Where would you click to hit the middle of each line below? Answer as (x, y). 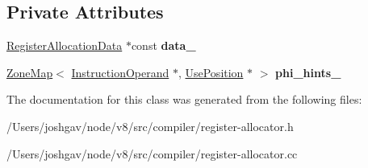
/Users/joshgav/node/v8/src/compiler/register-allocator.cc (152, 153)
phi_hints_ (308, 72)
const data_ (163, 45)
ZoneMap (30, 72)
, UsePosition (211, 72)
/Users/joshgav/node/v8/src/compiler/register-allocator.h (150, 126)
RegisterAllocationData (65, 45)
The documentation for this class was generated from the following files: (184, 99)
